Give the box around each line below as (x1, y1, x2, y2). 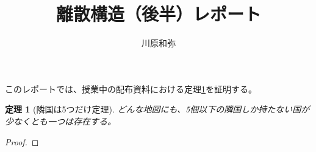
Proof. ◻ (5, 135, 39, 148)
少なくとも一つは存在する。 (5, 114, 116, 127)
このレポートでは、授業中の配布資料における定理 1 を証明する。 (5, 82, 257, 95)
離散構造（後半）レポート (56, 1, 261, 26)
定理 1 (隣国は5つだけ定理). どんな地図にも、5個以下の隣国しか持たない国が (5, 103, 310, 116)
